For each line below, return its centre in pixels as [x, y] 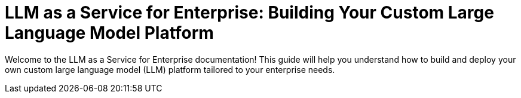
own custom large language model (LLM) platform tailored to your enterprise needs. [170, 69]
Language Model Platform [109, 33]
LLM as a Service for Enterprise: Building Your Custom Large [249, 13]
